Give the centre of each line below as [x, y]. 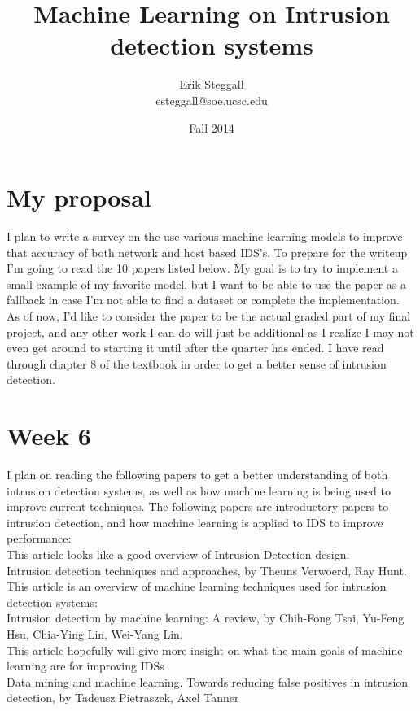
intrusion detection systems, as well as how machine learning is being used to [199, 490]
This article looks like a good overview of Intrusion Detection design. [178, 554]
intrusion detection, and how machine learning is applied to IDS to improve [195, 522]
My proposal [79, 197]
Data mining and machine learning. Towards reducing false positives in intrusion [208, 681]
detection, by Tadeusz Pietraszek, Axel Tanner [123, 698]
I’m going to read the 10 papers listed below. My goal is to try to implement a [202, 268]
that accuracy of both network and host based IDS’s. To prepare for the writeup [207, 252]
